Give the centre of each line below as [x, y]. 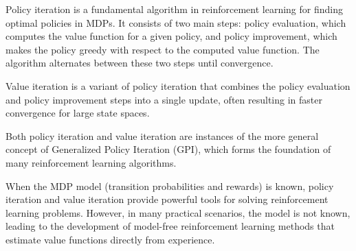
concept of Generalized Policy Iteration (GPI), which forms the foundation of [168, 149]
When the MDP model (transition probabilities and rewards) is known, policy [170, 186]
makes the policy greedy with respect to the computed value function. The [163, 49]
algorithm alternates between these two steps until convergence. [140, 63]
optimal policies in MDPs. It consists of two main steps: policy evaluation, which [176, 22]
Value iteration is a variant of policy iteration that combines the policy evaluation [178, 85]
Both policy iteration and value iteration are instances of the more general [162, 135]
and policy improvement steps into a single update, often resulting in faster [164, 99]
